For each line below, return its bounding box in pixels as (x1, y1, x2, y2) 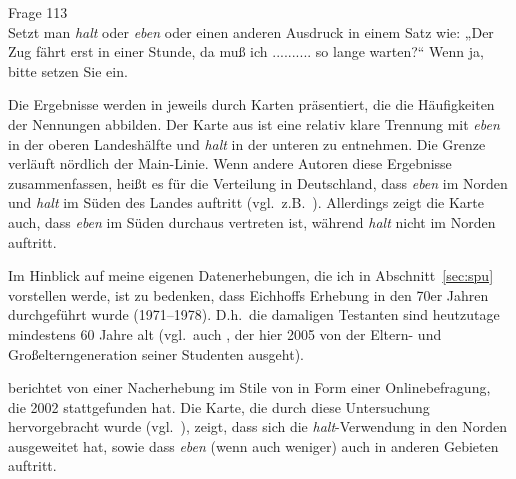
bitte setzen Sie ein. (8, 60, 128, 81)
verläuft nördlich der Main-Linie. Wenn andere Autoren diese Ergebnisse (8, 153, 452, 174)
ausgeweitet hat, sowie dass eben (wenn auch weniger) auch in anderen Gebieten (8, 435, 499, 456)
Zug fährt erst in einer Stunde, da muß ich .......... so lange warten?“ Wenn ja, (8, 41, 484, 62)
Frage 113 (8, 2, 68, 22)
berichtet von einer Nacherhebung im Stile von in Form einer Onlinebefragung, (8, 377, 491, 398)
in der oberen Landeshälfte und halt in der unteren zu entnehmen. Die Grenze (8, 133, 486, 154)
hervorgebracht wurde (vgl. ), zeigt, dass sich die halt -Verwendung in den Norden (8, 416, 508, 437)
